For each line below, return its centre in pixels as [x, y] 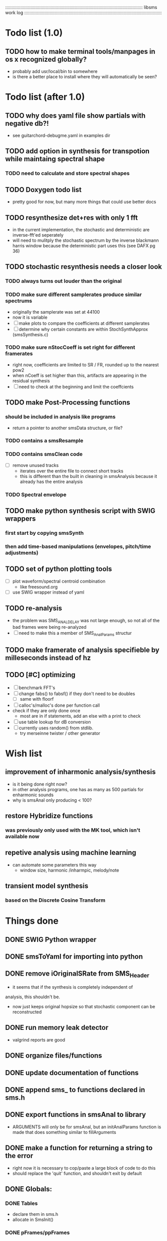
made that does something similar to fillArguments [64, 1132]
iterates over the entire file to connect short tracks [71, 471]
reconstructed [27, 1012]
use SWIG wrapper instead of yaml [48, 592]
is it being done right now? [40, 784]
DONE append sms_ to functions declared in [75, 1089]
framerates [19, 354]
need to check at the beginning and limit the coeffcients [76, 387]
